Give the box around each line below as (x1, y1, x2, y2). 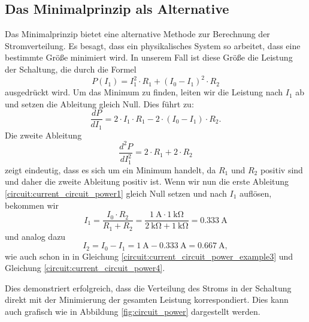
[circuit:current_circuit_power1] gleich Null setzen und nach (5, 186, 227, 199)
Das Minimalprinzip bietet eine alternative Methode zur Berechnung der (5, 28, 270, 40)
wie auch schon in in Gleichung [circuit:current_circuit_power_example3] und (5, 249, 293, 262)
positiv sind (260, 163, 303, 176)
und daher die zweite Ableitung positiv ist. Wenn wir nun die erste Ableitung (5, 175, 289, 188)
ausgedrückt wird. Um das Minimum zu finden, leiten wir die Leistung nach (5, 86, 283, 98)
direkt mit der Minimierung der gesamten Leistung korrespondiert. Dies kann (5, 293, 289, 306)
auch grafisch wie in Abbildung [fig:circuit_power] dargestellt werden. (5, 305, 260, 318)
